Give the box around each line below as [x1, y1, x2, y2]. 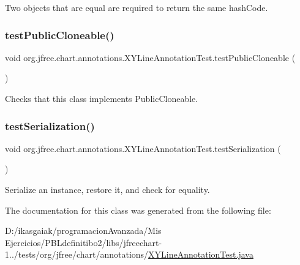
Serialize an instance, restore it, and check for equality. [5, 183, 210, 195]
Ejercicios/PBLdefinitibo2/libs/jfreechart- [5, 236, 162, 249]
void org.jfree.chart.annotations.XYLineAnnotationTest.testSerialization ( [5, 142, 281, 154]
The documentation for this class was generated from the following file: [5, 203, 271, 216]
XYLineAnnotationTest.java [148, 248, 253, 261]
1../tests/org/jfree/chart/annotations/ [5, 248, 149, 261]
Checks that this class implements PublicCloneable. [5, 92, 198, 104]
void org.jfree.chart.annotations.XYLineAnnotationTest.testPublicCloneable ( [5, 51, 296, 64]
